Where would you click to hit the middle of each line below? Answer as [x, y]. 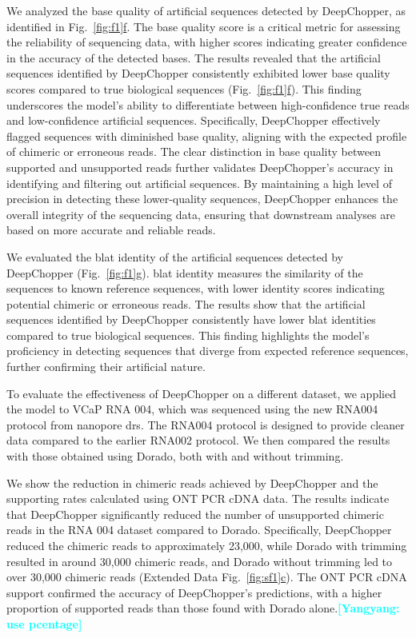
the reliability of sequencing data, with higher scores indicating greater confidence [207, 42]
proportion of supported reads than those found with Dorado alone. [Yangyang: [203, 608]
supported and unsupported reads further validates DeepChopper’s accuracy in [200, 167]
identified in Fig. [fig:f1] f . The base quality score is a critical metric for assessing [204, 26]
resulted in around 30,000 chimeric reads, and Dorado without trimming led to [200, 561]
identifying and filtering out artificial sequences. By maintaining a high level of [199, 183]
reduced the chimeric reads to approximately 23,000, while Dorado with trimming [207, 545]
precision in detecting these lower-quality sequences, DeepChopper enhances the [202, 199]
